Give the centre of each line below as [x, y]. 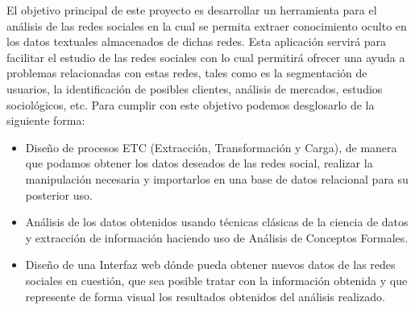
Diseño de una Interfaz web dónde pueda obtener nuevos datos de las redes [210, 265]
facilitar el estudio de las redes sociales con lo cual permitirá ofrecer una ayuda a [206, 57]
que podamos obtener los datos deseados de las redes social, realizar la [199, 163]
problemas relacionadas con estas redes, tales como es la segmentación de [187, 73]
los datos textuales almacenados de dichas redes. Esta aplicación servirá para [197, 41]
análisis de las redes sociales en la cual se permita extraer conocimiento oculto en [207, 25]
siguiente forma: [46, 120]
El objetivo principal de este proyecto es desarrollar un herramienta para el [192, 10]
